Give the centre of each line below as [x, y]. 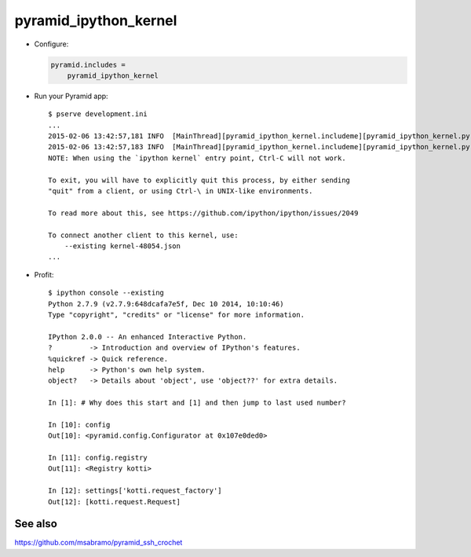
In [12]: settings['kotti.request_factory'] [135, 491]
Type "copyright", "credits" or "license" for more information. [177, 315]
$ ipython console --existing [106, 293]
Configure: [51, 44]
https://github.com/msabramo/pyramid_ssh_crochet [99, 543]
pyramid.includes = [88, 64]
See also [36, 524]
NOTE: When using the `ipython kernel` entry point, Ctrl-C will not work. [197, 158]
